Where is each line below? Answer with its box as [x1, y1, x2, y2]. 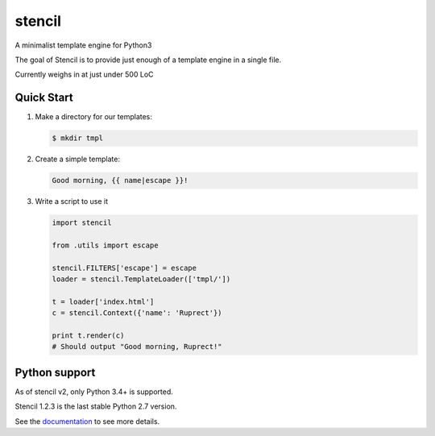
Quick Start [14, 91, 73, 105]
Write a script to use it [35, 197, 109, 206]
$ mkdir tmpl [52, 134, 104, 143]
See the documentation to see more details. [14, 416, 160, 426]
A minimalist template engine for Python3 [14, 40, 152, 50]
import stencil [52, 218, 112, 227]
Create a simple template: [35, 154, 121, 164]
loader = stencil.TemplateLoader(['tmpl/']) [52, 275, 231, 284]
